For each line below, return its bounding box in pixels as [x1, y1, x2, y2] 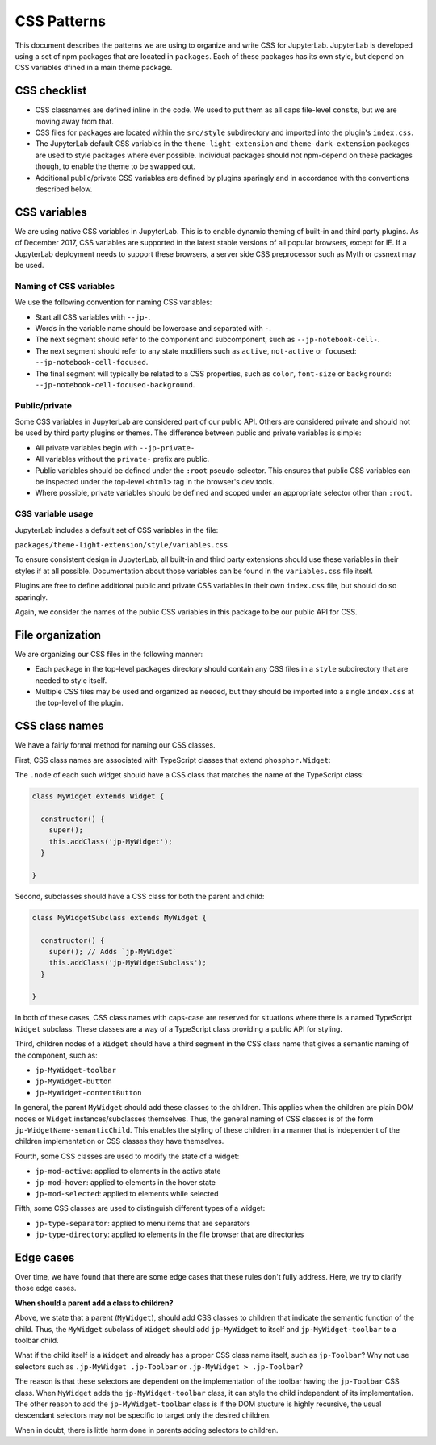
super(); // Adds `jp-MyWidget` [48, 947, 178, 956]
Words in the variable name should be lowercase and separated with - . [35, 323, 272, 333]
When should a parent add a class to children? [15, 1298, 174, 1308]
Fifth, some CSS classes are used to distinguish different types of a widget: [15, 1204, 266, 1213]
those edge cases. [15, 1284, 77, 1293]
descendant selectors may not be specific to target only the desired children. [15, 1410, 271, 1420]
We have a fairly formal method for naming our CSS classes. [15, 740, 216, 750]
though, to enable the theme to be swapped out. [35, 161, 196, 171]
